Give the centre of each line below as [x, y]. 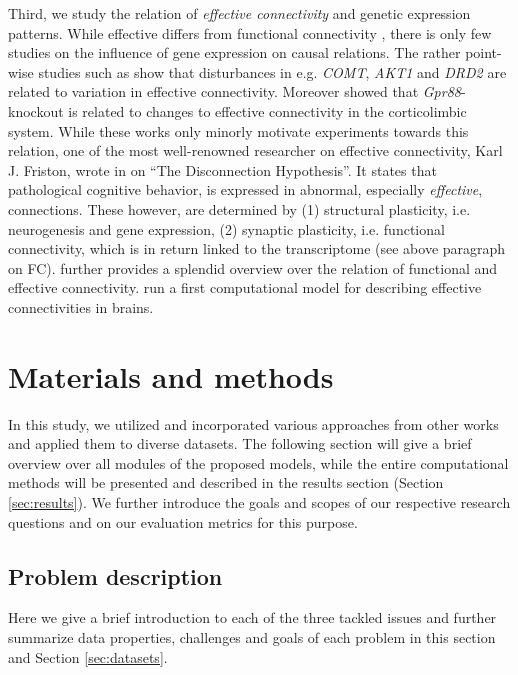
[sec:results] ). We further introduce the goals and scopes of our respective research [259, 502]
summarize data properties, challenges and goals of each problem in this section [252, 636]
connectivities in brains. [81, 306]
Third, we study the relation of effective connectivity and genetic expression [239, 13]
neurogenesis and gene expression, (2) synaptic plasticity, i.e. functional [226, 228]
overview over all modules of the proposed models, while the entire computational [258, 462]
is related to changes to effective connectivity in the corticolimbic [267, 110]
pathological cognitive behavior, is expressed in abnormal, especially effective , [245, 189]
